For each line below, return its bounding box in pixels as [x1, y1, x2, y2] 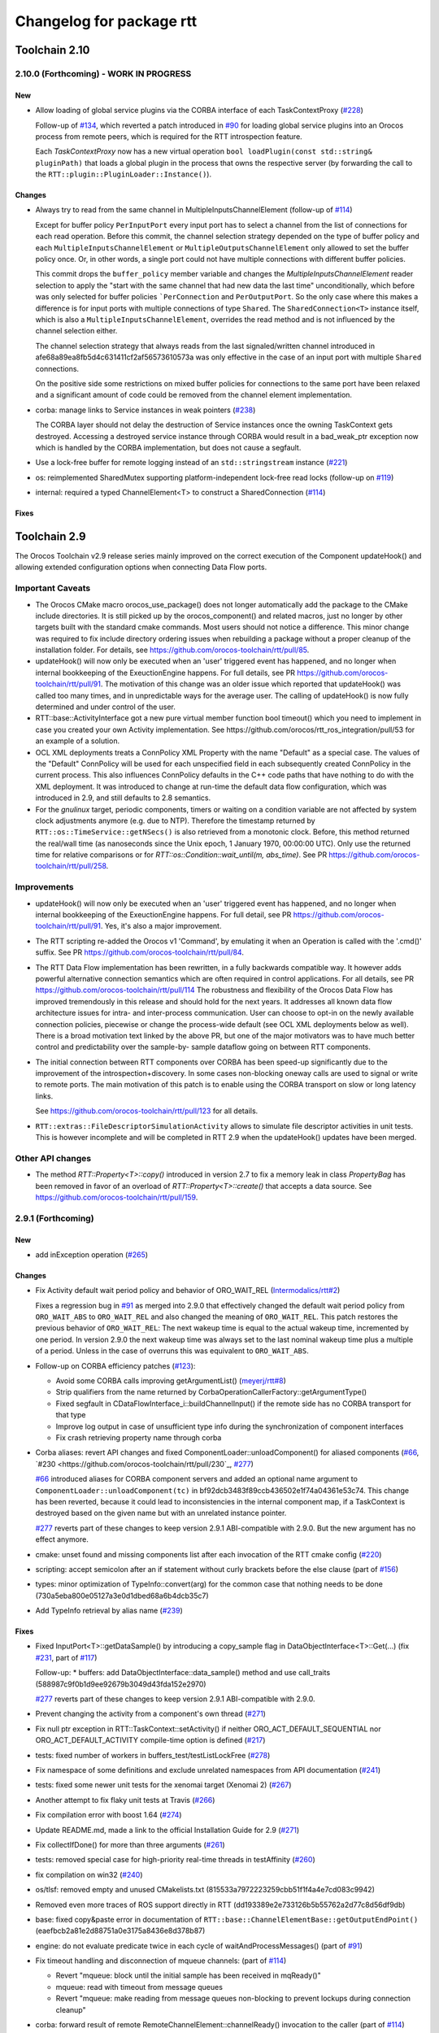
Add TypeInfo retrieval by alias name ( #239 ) [35, 1606, 183, 1616]
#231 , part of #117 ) [35, 1652, 98, 1662]
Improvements [15, 882, 74, 893]
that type [55, 1410, 86, 1420]
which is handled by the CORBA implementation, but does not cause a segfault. [35, 442, 302, 452]
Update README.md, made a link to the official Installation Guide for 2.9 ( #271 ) [35, 1825, 300, 1835]
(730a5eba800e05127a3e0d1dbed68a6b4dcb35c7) [35, 1591, 209, 1600]
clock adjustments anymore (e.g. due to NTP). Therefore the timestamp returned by [35, 816, 316, 825]
